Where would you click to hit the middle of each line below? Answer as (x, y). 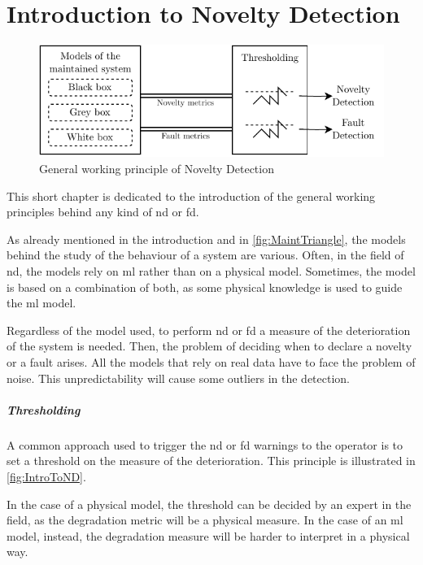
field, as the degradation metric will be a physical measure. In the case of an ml (205, 520)
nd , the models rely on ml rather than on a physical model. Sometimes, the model (211, 271)
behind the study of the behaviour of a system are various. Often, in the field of (205, 255)
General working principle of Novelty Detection (157, 169)
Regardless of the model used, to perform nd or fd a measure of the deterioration (209, 330)
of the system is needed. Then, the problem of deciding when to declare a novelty (209, 346)
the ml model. (41, 303)
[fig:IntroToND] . (46, 476)
